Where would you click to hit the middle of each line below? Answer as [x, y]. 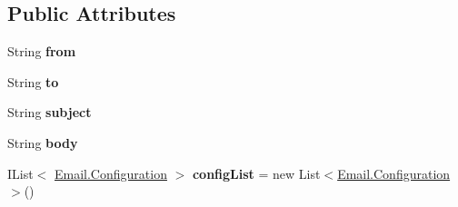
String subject [50, 112]
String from [42, 51]
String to [33, 81]
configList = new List [256, 173]
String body [43, 142]
